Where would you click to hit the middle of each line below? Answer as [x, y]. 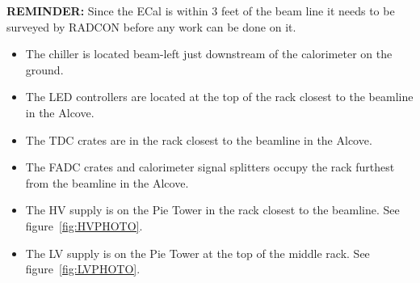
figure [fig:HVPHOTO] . [84, 225]
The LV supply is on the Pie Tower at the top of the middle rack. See [197, 253]
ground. [44, 69]
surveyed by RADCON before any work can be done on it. [151, 26]
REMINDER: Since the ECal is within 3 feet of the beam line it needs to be [201, 11]
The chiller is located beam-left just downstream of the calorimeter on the [209, 54]
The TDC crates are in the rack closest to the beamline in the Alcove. [199, 139]
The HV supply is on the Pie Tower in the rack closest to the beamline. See [212, 210]
